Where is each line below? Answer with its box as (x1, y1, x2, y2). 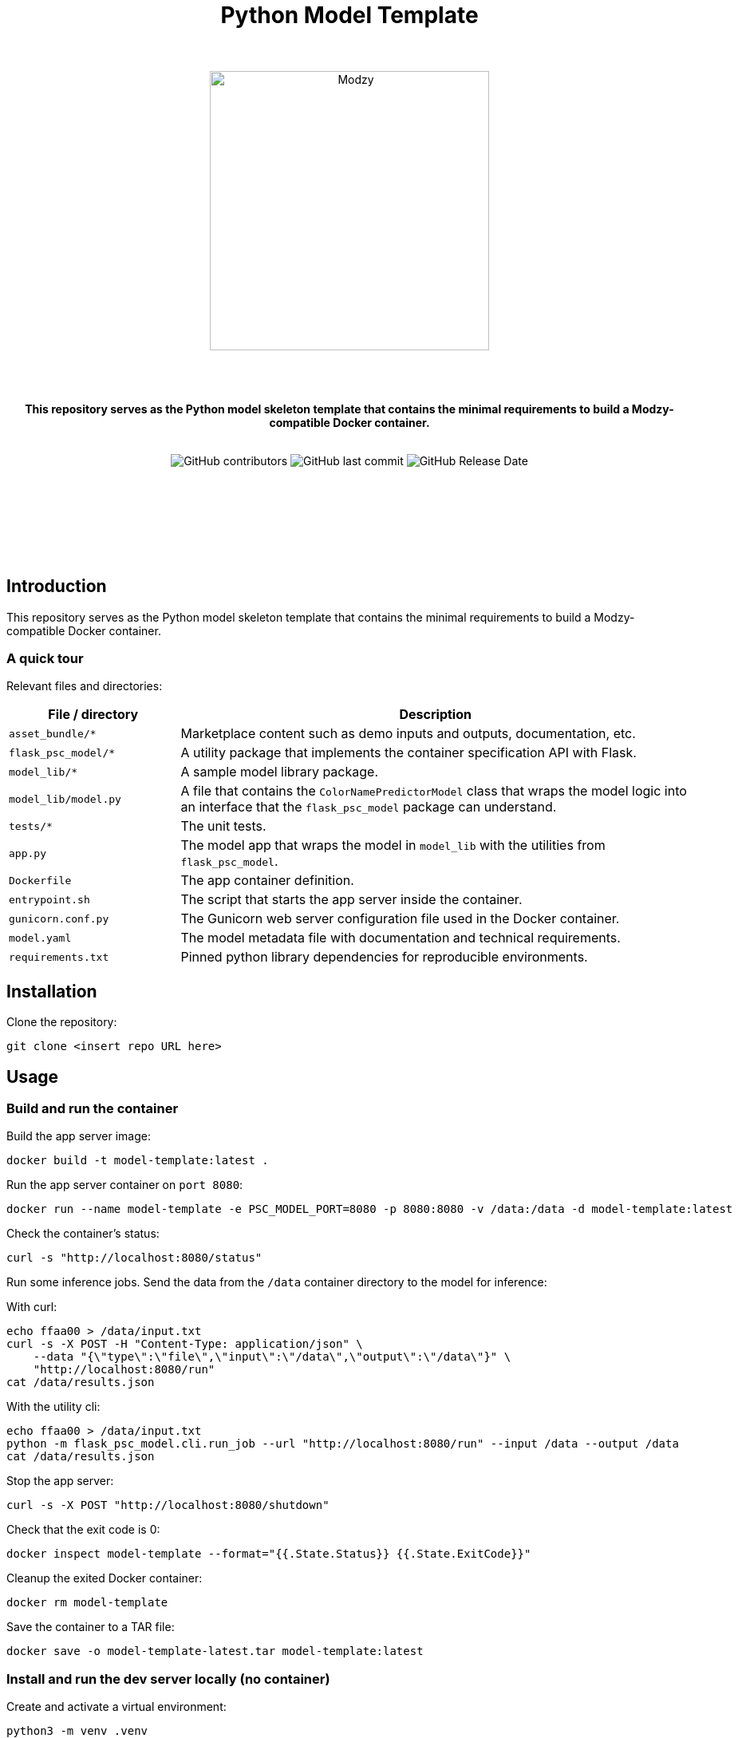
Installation (6, 981, 97, 1001)
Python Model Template (220, 2, 479, 29)
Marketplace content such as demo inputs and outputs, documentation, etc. (180, 725, 636, 742)
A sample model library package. (180, 764, 379, 780)
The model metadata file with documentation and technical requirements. (180, 930, 621, 946)
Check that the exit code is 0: (6, 1523, 160, 1537)
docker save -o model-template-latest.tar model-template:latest (6, 1645, 424, 1658)
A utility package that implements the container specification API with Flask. (180, 745, 637, 761)
